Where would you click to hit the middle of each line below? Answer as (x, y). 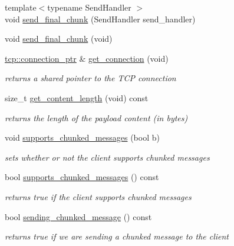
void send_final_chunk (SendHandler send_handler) (100, 19)
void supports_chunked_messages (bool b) (82, 137)
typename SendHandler (89, 7)
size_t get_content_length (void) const (77, 97)
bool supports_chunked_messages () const (82, 177)
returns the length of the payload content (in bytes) (96, 117)
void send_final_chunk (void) (59, 39)
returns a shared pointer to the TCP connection (90, 78)
